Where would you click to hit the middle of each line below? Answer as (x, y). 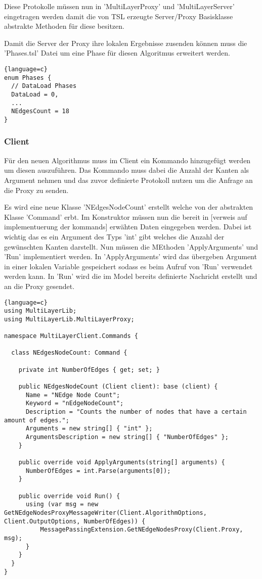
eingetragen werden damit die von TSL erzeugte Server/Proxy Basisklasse (119, 16)
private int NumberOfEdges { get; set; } (89, 370)
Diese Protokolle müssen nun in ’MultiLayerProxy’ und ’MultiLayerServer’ (119, 6)
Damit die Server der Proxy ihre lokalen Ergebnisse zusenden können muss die (126, 43)
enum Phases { (28, 78)
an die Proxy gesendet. (39, 286)
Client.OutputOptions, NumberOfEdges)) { (75, 521)
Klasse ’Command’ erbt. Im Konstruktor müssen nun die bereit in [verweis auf (126, 216)
